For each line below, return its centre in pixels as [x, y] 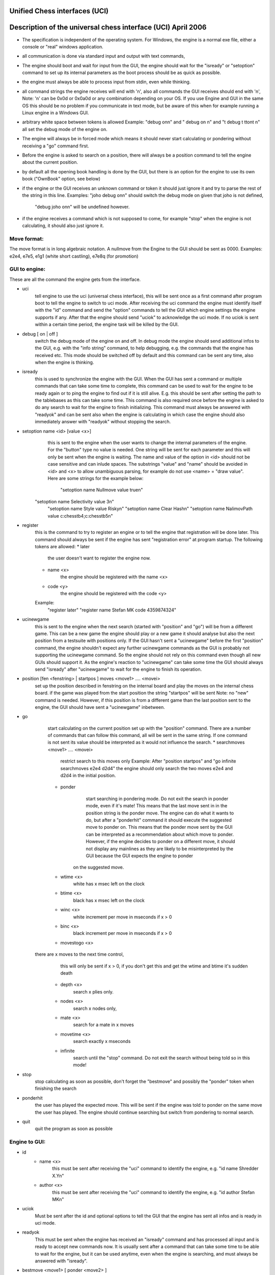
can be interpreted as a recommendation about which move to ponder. [160, 834]
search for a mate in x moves [104, 1025]
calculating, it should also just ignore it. [63, 226]
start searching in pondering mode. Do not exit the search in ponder [157, 799]
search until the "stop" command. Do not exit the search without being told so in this [162, 1058]
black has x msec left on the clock [109, 900]
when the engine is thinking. [64, 363]
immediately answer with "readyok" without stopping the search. [103, 422]
